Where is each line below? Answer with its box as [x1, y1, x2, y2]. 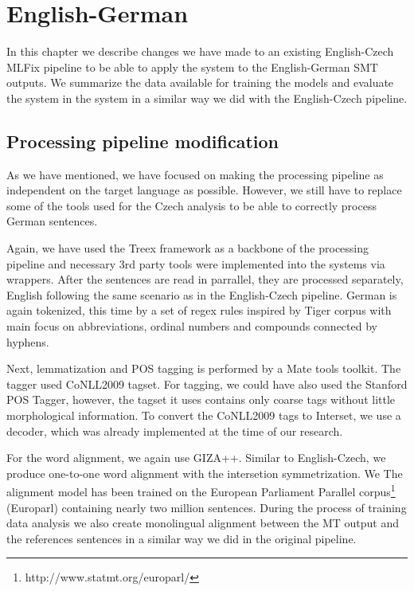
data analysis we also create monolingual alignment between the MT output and [6, 515, 399, 531]
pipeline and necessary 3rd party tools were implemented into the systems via [6, 255, 385, 272]
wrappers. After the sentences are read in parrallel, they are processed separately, [6, 271, 404, 288]
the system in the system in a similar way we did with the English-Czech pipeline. [6, 89, 408, 106]
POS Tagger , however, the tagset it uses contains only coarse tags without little [6, 391, 396, 408]
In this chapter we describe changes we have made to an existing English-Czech [6, 43, 394, 60]
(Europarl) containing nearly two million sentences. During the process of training [6, 499, 407, 515]
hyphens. [6, 333, 49, 350]
